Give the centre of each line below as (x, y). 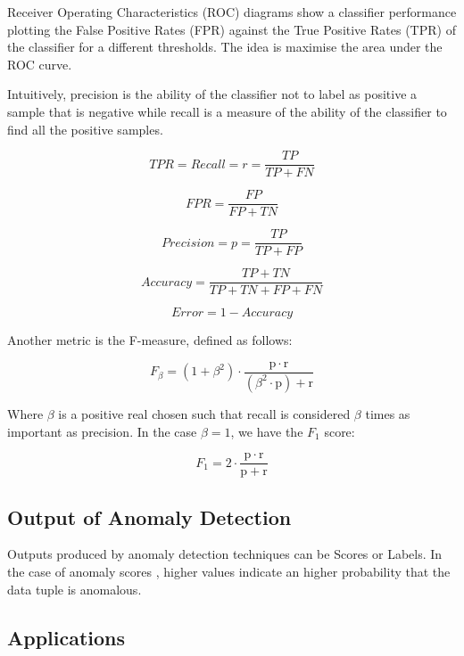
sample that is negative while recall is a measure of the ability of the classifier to (227, 111)
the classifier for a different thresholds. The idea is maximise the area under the (225, 47)
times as (388, 413)
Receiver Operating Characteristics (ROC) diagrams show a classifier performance (232, 12)
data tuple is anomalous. (75, 589)
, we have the (267, 431)
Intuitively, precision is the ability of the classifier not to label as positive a (212, 94)
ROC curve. (40, 64)
